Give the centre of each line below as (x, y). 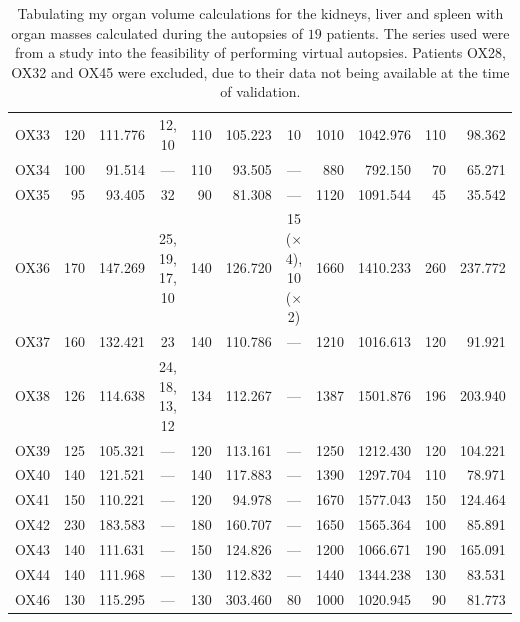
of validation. (260, 91)
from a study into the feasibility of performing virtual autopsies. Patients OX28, (260, 52)
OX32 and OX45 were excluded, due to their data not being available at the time (260, 71)
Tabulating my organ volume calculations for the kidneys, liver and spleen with (260, 13)
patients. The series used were (418, 32)
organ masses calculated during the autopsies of (157, 32)
